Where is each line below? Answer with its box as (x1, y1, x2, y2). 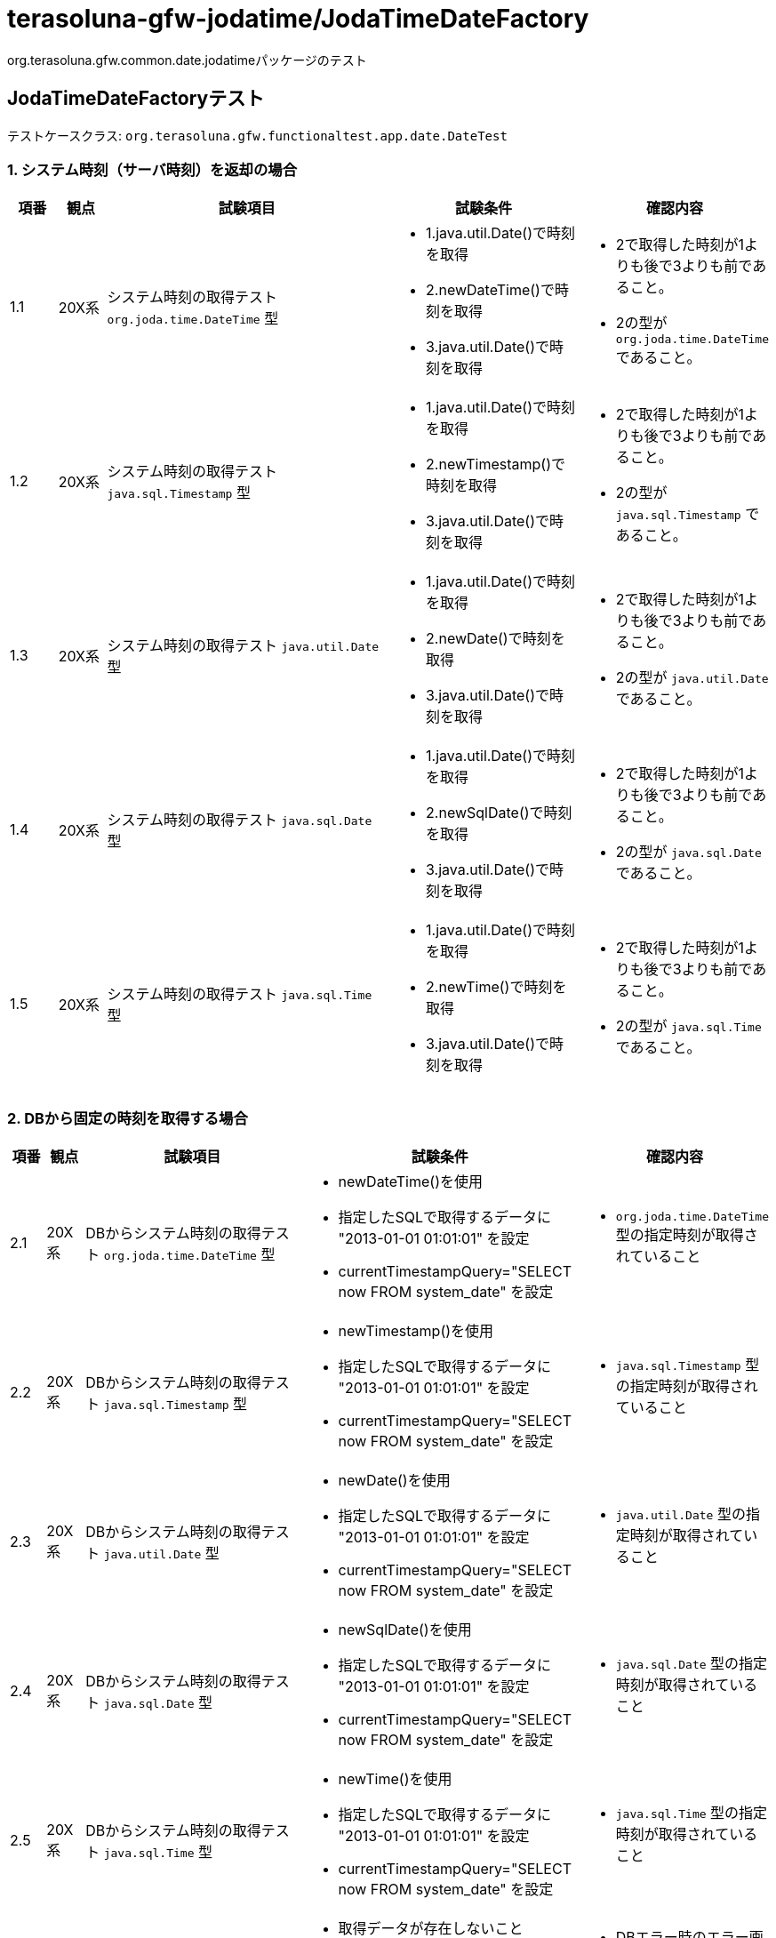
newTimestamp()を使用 (338, 1322, 494, 1341)
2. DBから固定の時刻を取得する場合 (7, 1109, 248, 1127)
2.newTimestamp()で (426, 455, 565, 474)
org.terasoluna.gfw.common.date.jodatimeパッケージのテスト (7, 52, 367, 68)
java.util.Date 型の (615, 1505, 746, 1524)
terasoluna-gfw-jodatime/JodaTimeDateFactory (7, 4, 589, 34)
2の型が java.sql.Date (615, 843, 762, 861)
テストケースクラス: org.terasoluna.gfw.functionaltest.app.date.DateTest (7, 127, 508, 143)
